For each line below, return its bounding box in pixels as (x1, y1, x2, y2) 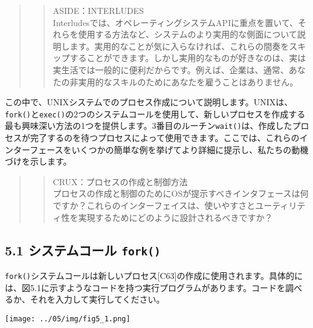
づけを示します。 (5, 155, 72, 168)
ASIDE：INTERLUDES (53, 4, 144, 16)
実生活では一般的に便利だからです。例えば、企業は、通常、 (53, 63, 289, 76)
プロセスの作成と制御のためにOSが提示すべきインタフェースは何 (53, 187, 309, 200)
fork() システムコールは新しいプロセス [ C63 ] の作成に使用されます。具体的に (5, 269, 303, 281)
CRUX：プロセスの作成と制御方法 (53, 175, 188, 188)
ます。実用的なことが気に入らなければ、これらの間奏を (69, 39, 289, 52)
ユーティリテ (255, 199, 306, 212)
